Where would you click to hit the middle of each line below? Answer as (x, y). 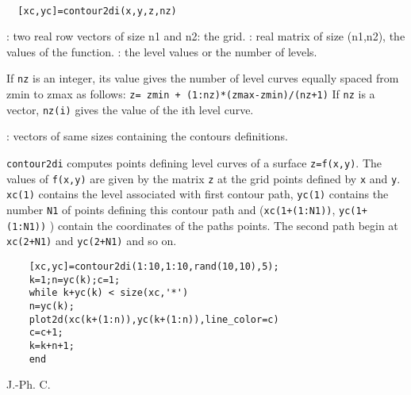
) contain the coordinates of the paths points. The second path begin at (224, 225)
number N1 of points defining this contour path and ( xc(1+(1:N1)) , (171, 209)
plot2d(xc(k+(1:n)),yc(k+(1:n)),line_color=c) (154, 319)
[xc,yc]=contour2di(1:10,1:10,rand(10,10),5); (154, 266)
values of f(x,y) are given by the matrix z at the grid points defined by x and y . (204, 178)
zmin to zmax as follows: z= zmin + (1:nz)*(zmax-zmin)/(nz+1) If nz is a (191, 94)
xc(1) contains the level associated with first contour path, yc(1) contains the (198, 194)
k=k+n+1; (52, 345)
